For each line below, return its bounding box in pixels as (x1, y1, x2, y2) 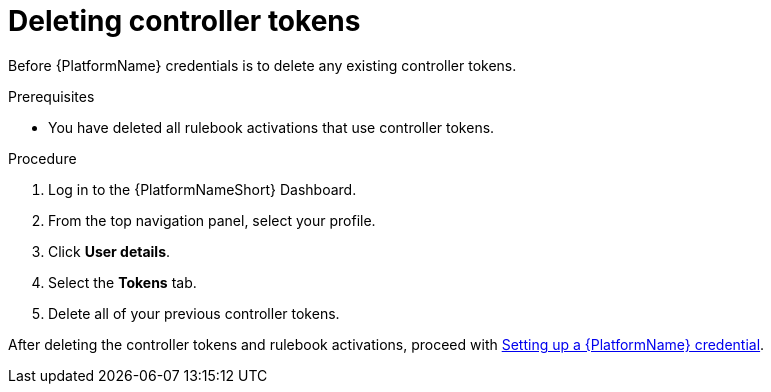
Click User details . (48, 242, 171, 260)
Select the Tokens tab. (48, 273, 197, 291)
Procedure (8, 149, 77, 167)
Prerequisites (8, 87, 95, 105)
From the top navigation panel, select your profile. (48, 211, 376, 229)
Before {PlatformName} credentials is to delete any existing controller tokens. (8, 56, 517, 74)
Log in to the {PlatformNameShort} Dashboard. (48, 180, 357, 198)
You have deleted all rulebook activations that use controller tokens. (48, 118, 495, 136)
